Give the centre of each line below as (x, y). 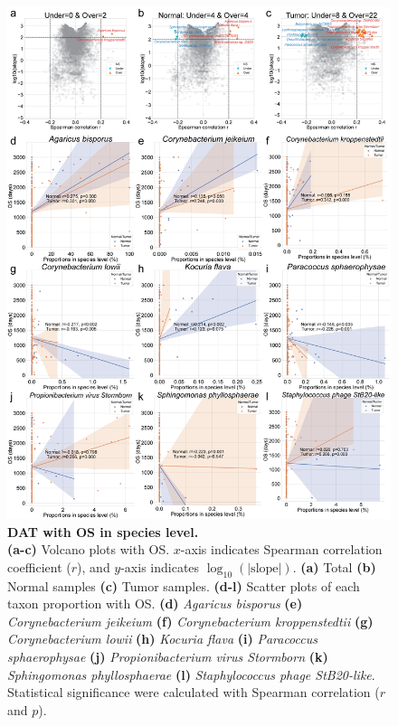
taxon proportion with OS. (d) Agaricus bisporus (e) (155, 603)
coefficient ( (39, 566)
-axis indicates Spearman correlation (281, 549)
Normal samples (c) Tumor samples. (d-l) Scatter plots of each (184, 585)
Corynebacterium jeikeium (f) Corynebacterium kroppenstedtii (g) (190, 621)
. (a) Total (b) (334, 566)
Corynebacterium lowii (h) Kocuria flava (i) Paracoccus (162, 639)
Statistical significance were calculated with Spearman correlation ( (194, 692)
